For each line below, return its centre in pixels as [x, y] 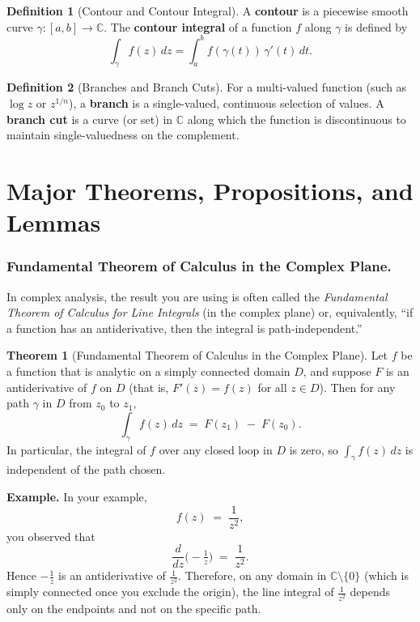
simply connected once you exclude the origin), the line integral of [170, 592]
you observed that [51, 536]
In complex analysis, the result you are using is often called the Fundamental [197, 296]
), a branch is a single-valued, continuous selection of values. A [226, 103]
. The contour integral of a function [198, 26]
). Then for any [357, 387]
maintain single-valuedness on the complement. [123, 135]
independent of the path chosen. [86, 469]
